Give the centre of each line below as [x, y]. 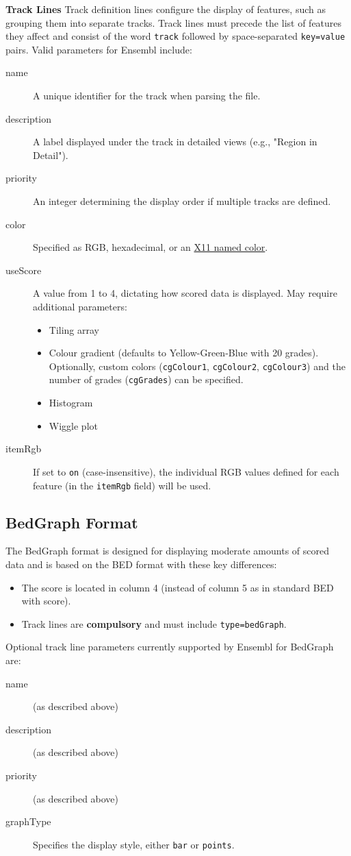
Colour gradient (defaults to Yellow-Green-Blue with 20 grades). [184, 353]
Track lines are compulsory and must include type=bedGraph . [154, 623]
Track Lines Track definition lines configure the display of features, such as [166, 9]
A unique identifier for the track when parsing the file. [147, 96]
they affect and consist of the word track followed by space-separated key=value [175, 36]
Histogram [71, 403]
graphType [28, 821]
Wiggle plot [73, 425]
